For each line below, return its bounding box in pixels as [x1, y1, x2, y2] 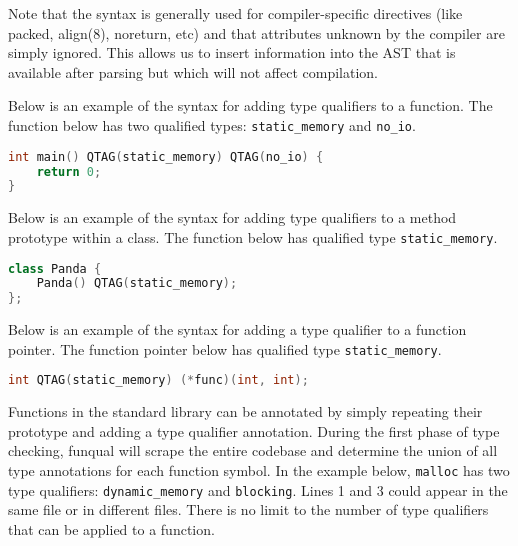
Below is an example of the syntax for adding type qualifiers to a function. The [8, 95, 493, 116]
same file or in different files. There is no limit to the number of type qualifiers [8, 499, 489, 520]
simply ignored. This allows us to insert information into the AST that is [8, 42, 456, 63]
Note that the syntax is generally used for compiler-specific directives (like [8, 3, 463, 23]
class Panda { [8, 261, 102, 276]
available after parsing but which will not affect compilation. [8, 61, 379, 82]
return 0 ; [36, 164, 102, 179]
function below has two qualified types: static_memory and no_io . [8, 114, 416, 135]
